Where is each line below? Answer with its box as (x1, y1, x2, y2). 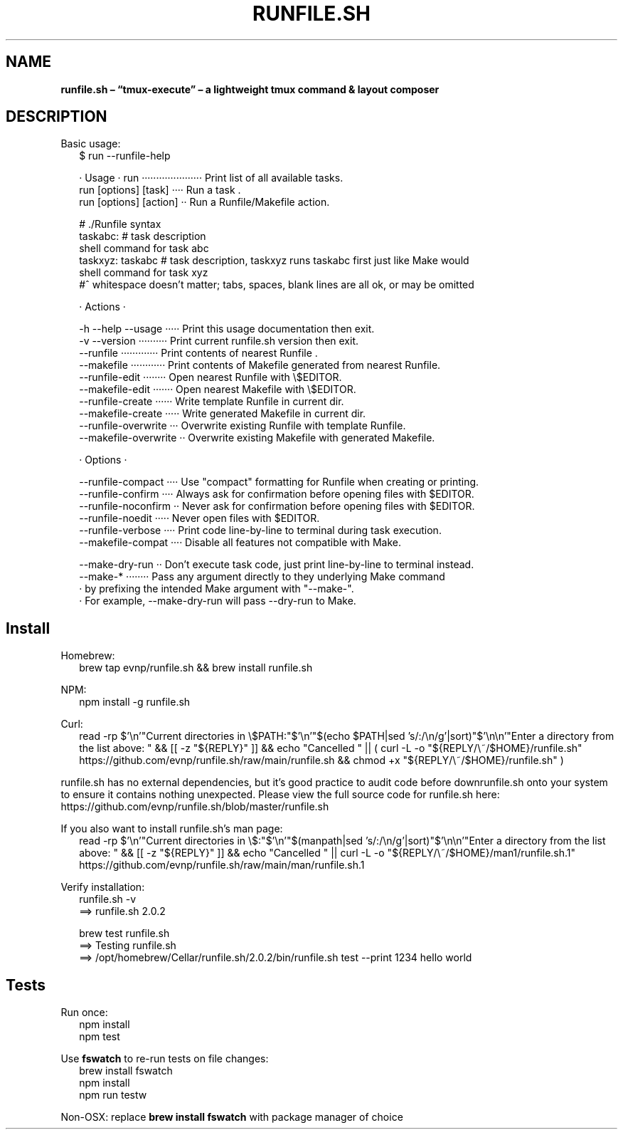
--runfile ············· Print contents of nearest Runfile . (79, 347, 318, 360)
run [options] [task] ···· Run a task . (79, 184, 241, 197)
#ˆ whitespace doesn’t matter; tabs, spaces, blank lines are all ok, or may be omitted (79, 278, 474, 291)
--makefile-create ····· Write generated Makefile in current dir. (79, 407, 366, 420)
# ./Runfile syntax (79, 218, 161, 231)
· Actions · (79, 300, 126, 313)
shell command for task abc (79, 242, 209, 255)
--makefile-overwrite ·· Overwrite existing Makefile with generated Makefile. (79, 431, 435, 444)
